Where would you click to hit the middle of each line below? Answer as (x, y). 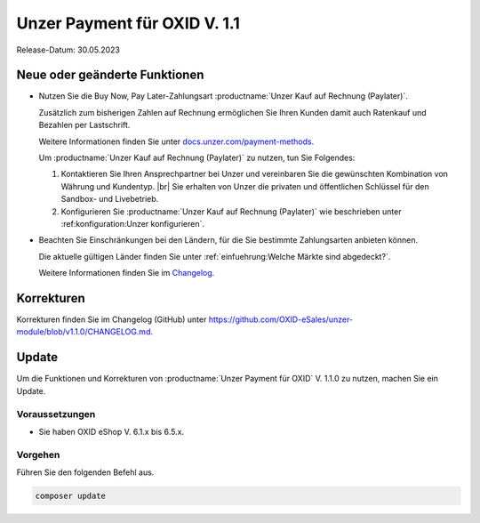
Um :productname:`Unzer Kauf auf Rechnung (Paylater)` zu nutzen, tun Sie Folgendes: (197, 158)
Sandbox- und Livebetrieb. (110, 199)
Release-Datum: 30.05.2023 (68, 50)
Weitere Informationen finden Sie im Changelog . (127, 273)
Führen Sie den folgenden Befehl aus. (85, 472)
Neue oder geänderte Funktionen (110, 75)
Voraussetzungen (56, 414)
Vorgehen (38, 455)
